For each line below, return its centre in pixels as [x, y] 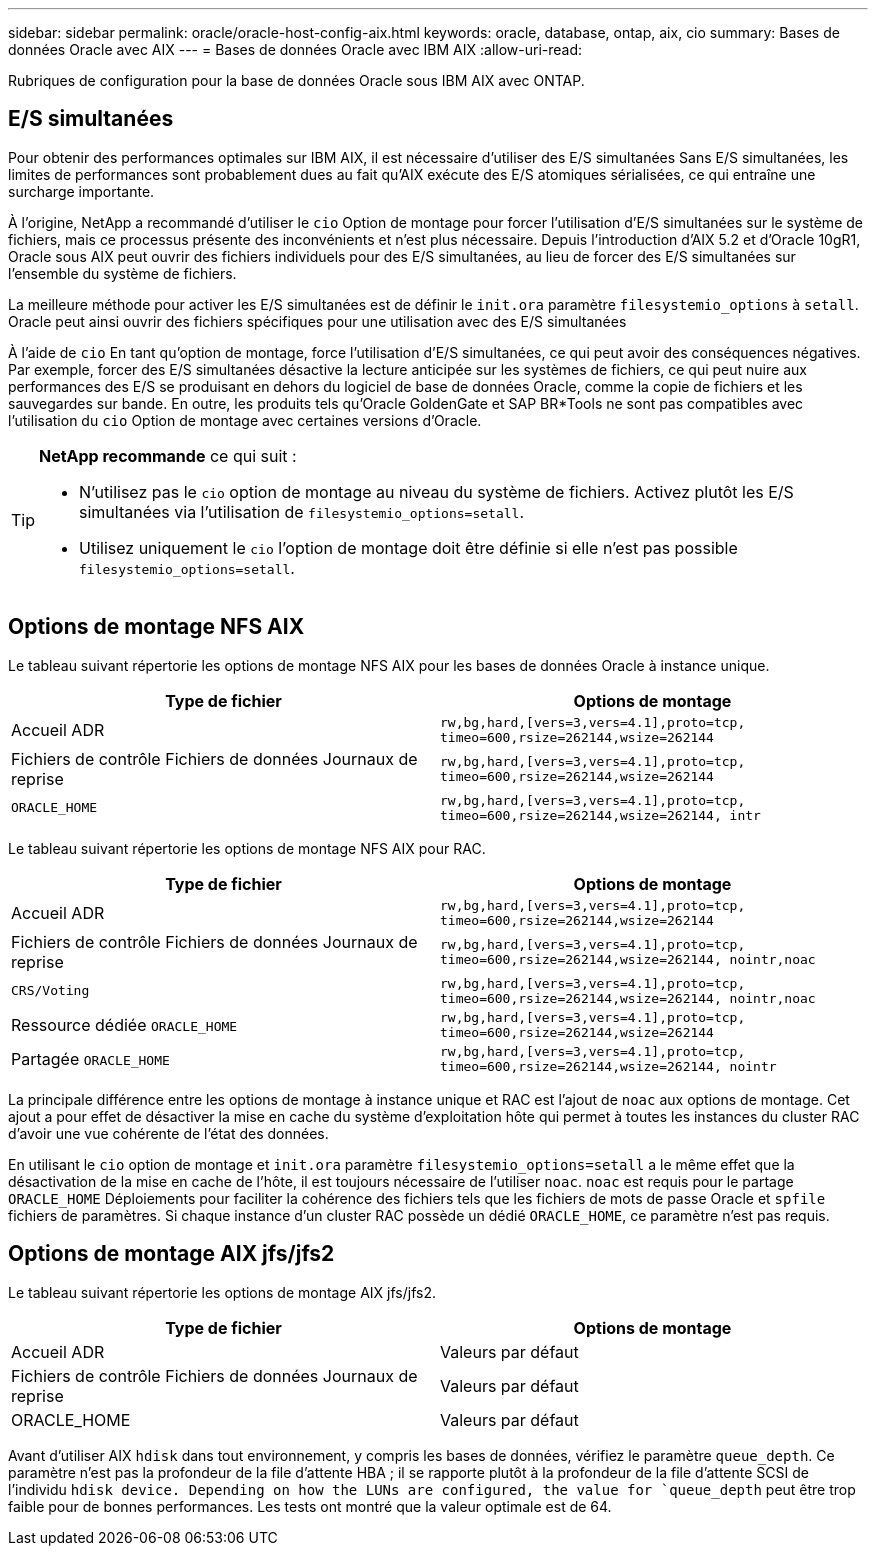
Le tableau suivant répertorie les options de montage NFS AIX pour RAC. [247, 848]
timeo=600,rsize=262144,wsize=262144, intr [600, 815]
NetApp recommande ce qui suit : [168, 455]
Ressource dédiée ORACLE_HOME [124, 1024]
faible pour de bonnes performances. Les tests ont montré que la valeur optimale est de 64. [310, 1506]
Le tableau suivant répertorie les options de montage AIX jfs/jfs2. [222, 1292]
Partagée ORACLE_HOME [90, 1058]
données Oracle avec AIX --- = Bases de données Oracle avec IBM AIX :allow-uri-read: [295, 49]
